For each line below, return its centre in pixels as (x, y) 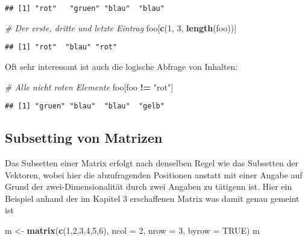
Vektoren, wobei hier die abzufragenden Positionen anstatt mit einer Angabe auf (154, 174)
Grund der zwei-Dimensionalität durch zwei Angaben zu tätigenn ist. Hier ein (149, 186)
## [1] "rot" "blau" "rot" (61, 47)
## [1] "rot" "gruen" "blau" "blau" (85, 8)
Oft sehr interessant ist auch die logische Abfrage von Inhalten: (121, 66)
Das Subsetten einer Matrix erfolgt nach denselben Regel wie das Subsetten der (152, 162)
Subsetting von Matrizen (84, 138)
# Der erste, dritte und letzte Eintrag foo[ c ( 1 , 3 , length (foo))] (121, 27)
